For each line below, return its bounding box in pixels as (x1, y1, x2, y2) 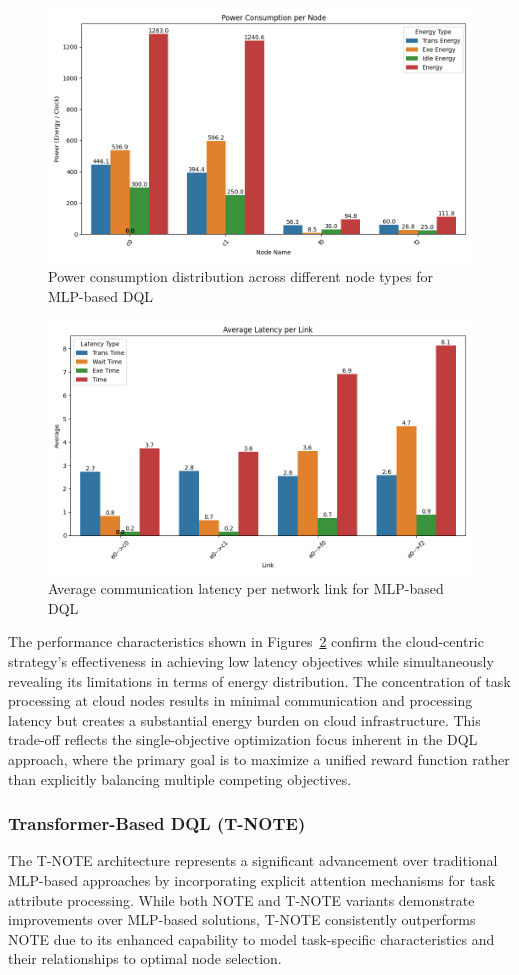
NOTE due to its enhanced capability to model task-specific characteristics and (8, 928, 495, 949)
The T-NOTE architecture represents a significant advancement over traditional (8, 850, 498, 871)
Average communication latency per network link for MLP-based (48, 578, 444, 599)
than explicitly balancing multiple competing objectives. (8, 768, 352, 789)
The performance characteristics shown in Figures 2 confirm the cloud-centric (8, 631, 484, 652)
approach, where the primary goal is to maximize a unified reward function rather (8, 748, 510, 769)
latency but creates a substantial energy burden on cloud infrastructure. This (8, 709, 481, 730)
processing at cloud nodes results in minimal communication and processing (8, 690, 473, 711)
